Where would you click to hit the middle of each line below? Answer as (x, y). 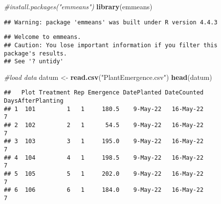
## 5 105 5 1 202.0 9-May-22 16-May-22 (104, 174)
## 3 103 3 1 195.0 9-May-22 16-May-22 (104, 141)
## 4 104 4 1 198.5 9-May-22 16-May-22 (104, 158)
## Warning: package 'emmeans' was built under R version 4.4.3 (111, 22)
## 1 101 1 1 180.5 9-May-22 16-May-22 (104, 109)
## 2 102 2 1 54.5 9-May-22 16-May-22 (104, 125)
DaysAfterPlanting (34, 101)
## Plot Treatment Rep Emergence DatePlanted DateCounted (104, 93)
